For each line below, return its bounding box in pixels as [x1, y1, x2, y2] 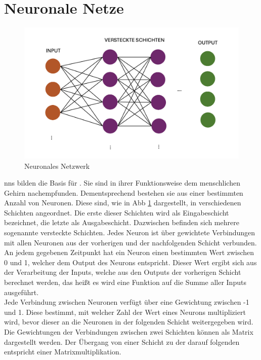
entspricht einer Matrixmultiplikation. [4, 346, 121, 357]
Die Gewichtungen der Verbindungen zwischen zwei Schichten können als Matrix [4, 327, 253, 337]
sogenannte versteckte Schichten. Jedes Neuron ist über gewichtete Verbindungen [4, 227, 255, 238]
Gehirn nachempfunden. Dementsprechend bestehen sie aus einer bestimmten [4, 187, 243, 198]
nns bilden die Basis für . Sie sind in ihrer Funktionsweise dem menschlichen [4, 177, 240, 188]
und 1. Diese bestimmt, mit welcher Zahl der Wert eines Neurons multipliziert [4, 306, 246, 317]
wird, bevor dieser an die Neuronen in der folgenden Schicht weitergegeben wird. [4, 316, 253, 327]
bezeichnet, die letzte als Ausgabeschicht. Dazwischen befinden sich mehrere [4, 217, 239, 228]
